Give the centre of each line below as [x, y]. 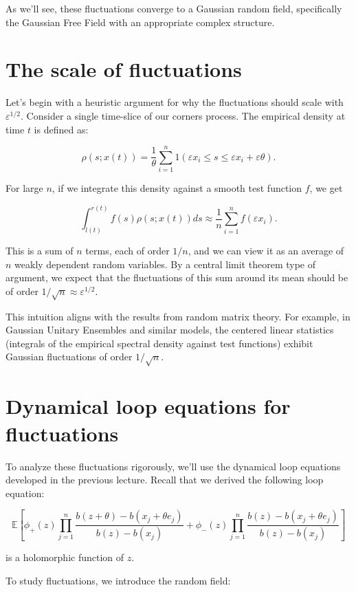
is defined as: [61, 129]
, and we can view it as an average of [266, 251]
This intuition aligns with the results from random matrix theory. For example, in [178, 316]
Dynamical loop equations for [148, 406]
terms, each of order [127, 251]
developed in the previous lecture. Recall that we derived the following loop [165, 480]
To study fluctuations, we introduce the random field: [118, 580]
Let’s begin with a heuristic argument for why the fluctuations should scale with [175, 102]
